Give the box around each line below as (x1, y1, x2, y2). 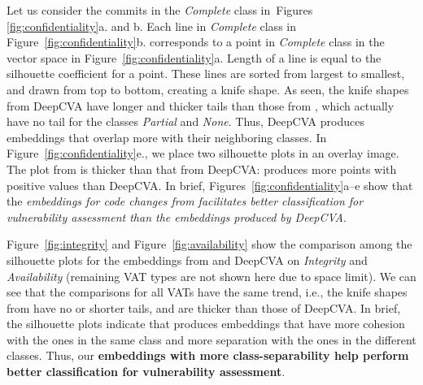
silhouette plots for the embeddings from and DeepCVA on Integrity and (7, 251, 368, 268)
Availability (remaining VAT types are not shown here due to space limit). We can (7, 267, 416, 284)
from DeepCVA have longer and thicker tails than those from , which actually (7, 97, 395, 114)
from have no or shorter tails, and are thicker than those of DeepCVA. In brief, (7, 299, 401, 316)
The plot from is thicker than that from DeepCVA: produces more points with (7, 160, 397, 177)
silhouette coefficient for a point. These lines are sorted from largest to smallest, (7, 65, 405, 82)
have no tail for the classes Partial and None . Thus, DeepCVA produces (7, 113, 364, 130)
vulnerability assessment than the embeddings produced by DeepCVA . (7, 208, 347, 225)
